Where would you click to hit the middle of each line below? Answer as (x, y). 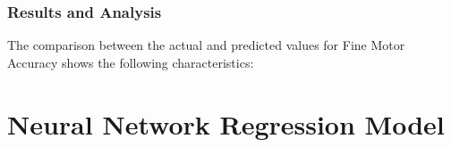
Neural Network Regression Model (226, 123)
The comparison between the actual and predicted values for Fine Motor (206, 45)
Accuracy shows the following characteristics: (131, 62)
